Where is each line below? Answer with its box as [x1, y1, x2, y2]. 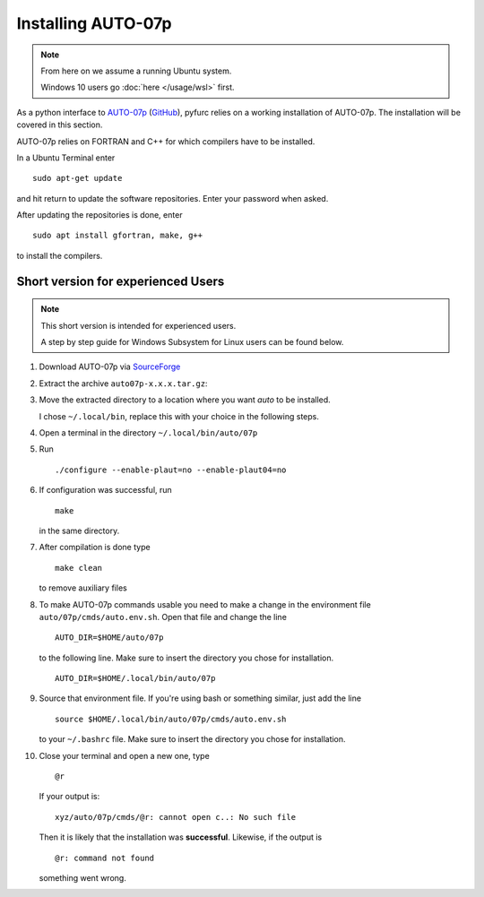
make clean [55, 563, 103, 573]
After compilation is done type [39, 542, 151, 553]
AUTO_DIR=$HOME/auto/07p [55, 633, 164, 643]
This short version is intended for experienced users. [40, 320, 237, 331]
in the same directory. [39, 525, 120, 536]
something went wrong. [39, 872, 127, 883]
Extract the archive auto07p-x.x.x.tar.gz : [39, 377, 208, 389]
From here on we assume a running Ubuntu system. [40, 65, 232, 76]
